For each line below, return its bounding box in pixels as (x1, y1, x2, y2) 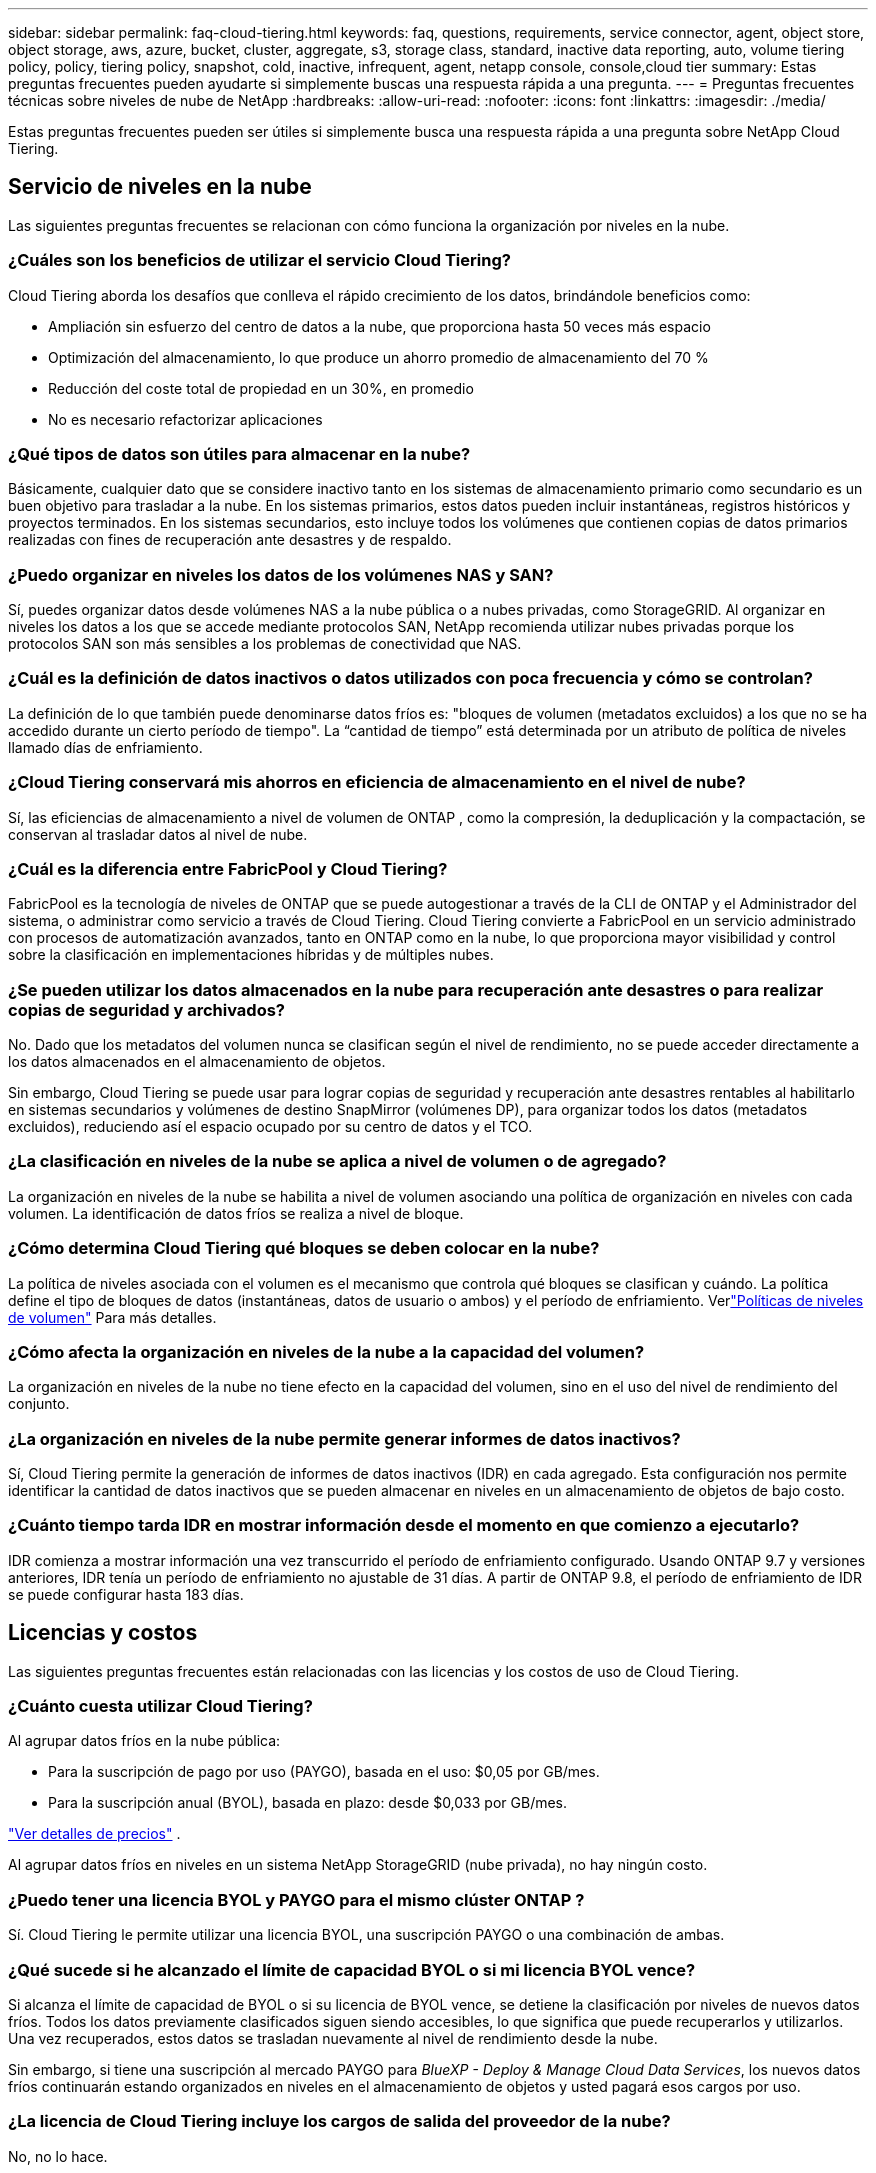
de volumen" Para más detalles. (8, 1308, 217, 1326)
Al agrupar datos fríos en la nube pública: (8, 1732, 281, 1750)
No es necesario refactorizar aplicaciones (48, 410, 323, 428)
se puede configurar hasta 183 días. (8, 1585, 244, 1603)
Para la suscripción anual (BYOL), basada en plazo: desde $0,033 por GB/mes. (48, 1794, 568, 1812)
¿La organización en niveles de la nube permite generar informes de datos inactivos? (8, 1428, 681, 1449)
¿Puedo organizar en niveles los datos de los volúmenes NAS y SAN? (8, 564, 554, 585)
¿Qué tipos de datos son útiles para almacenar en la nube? (8, 443, 471, 464)
